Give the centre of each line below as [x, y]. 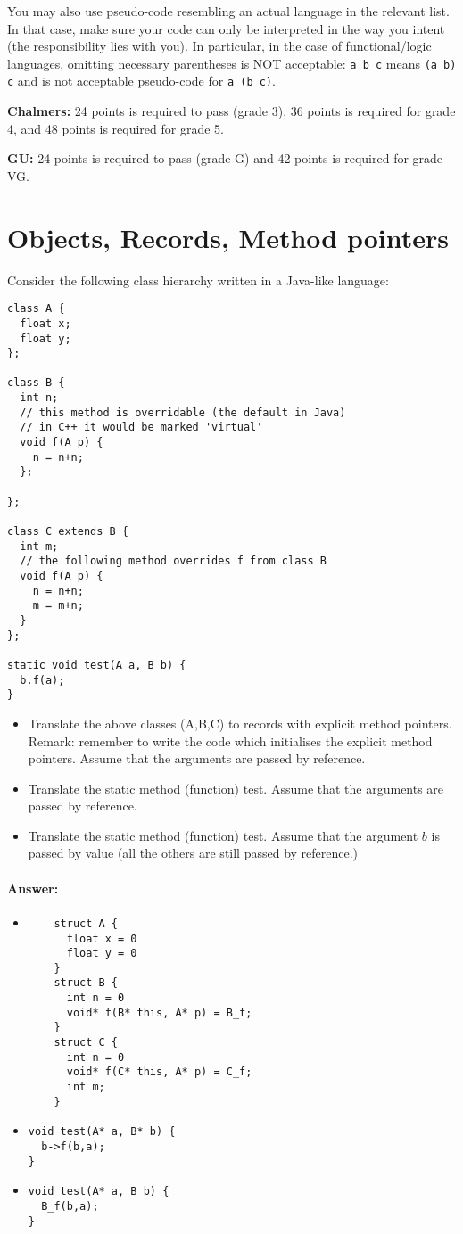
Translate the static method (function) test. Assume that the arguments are [236, 788]
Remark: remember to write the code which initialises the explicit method [230, 740]
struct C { [86, 1043]
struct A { [86, 923]
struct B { [86, 983]
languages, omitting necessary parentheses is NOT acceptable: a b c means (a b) [232, 63]
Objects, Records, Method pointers [228, 237]
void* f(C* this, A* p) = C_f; [159, 1072]
